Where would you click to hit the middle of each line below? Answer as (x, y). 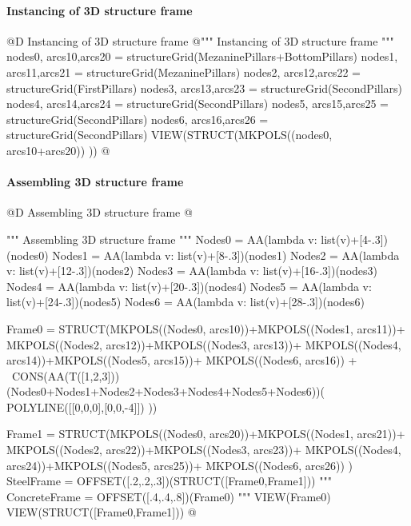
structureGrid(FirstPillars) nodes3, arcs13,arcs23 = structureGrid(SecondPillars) (205, 88)
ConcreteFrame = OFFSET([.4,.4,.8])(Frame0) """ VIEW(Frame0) (169, 496)
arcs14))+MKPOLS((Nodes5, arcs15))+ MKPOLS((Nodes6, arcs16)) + (182, 360)
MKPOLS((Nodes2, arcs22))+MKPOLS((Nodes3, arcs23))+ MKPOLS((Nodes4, (204, 450)
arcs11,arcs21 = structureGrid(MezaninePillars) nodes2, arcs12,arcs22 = (184, 72)
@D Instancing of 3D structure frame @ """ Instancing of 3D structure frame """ (200, 40)
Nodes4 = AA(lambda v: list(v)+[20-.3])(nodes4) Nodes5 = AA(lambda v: (189, 286)
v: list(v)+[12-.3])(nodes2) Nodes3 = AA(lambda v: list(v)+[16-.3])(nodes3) (192, 271)
